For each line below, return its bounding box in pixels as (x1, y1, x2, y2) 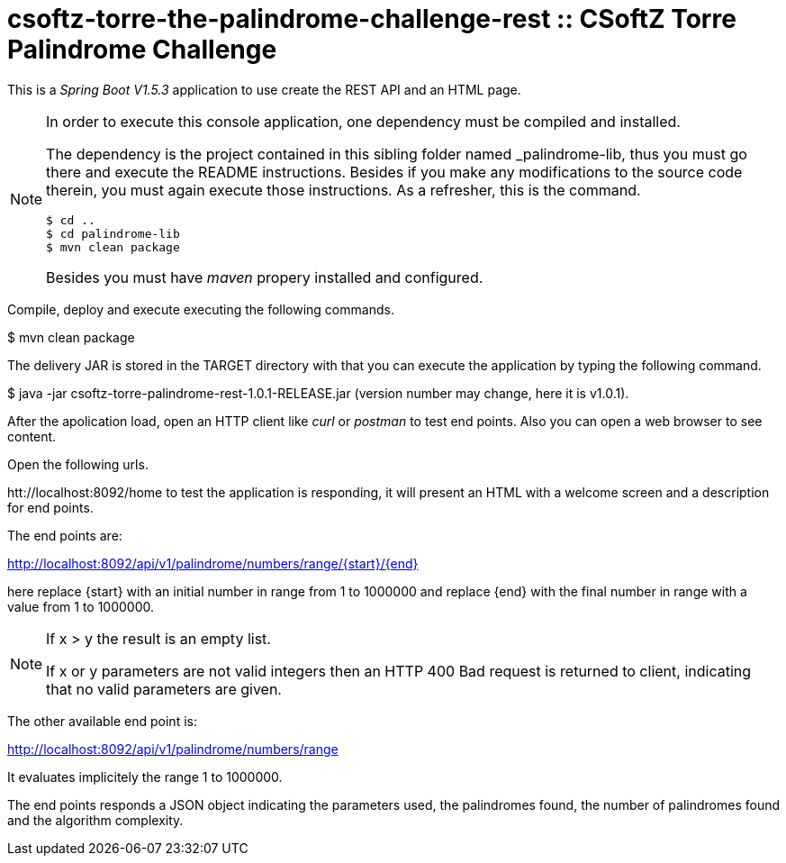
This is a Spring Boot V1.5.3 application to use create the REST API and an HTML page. (7, 81, 521, 97)
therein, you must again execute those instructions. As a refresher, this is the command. (46, 180, 641, 199)
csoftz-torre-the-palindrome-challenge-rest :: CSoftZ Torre (7, 4, 736, 34)
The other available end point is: (7, 713, 197, 729)
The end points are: (7, 527, 122, 543)
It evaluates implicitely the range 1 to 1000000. (7, 768, 283, 785)
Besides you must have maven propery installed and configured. (46, 268, 483, 286)
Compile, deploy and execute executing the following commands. (7, 301, 394, 317)
